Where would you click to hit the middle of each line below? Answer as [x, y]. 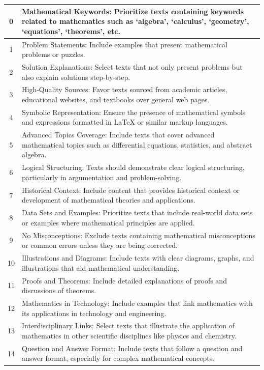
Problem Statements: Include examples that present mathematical [125, 44]
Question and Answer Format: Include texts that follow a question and [132, 348]
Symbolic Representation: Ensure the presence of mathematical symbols [134, 112]
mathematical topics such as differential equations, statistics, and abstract [137, 144]
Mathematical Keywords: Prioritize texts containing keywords [133, 11]
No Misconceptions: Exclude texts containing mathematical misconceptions [139, 235]
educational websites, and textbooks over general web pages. [116, 99]
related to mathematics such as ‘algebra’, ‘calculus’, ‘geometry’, [136, 21]
